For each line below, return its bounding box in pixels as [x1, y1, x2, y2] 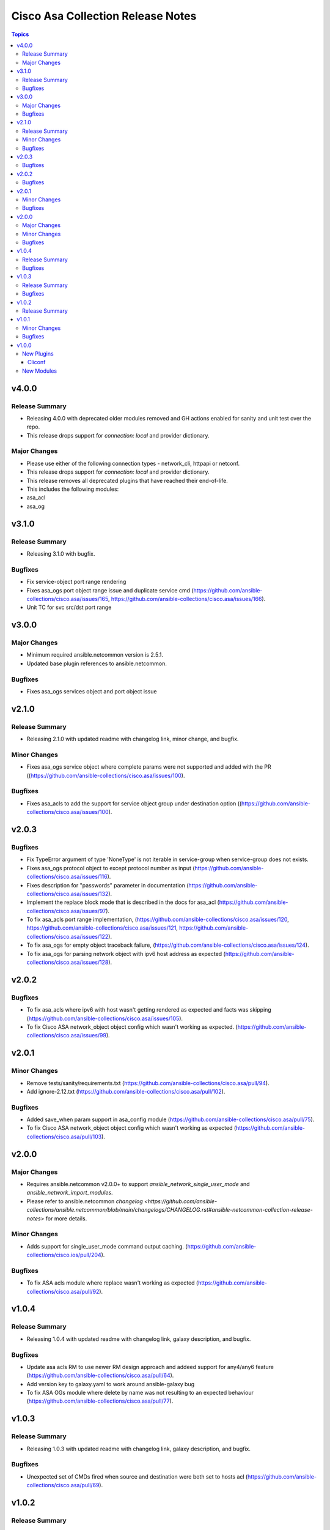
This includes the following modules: [26, 485, 119, 493]
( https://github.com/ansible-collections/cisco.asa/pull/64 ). [26, 1371, 174, 1379]
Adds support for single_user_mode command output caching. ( [26, 1242, 188, 1250]
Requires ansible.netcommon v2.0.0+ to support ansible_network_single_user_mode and [26, 1180, 250, 1187]
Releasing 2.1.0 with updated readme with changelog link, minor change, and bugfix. [26, 735, 239, 743]
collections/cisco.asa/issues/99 [26, 1032, 107, 1039]
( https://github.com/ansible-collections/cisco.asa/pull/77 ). [26, 1397, 174, 1405]
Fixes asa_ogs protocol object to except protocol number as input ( [26, 864, 195, 871]
